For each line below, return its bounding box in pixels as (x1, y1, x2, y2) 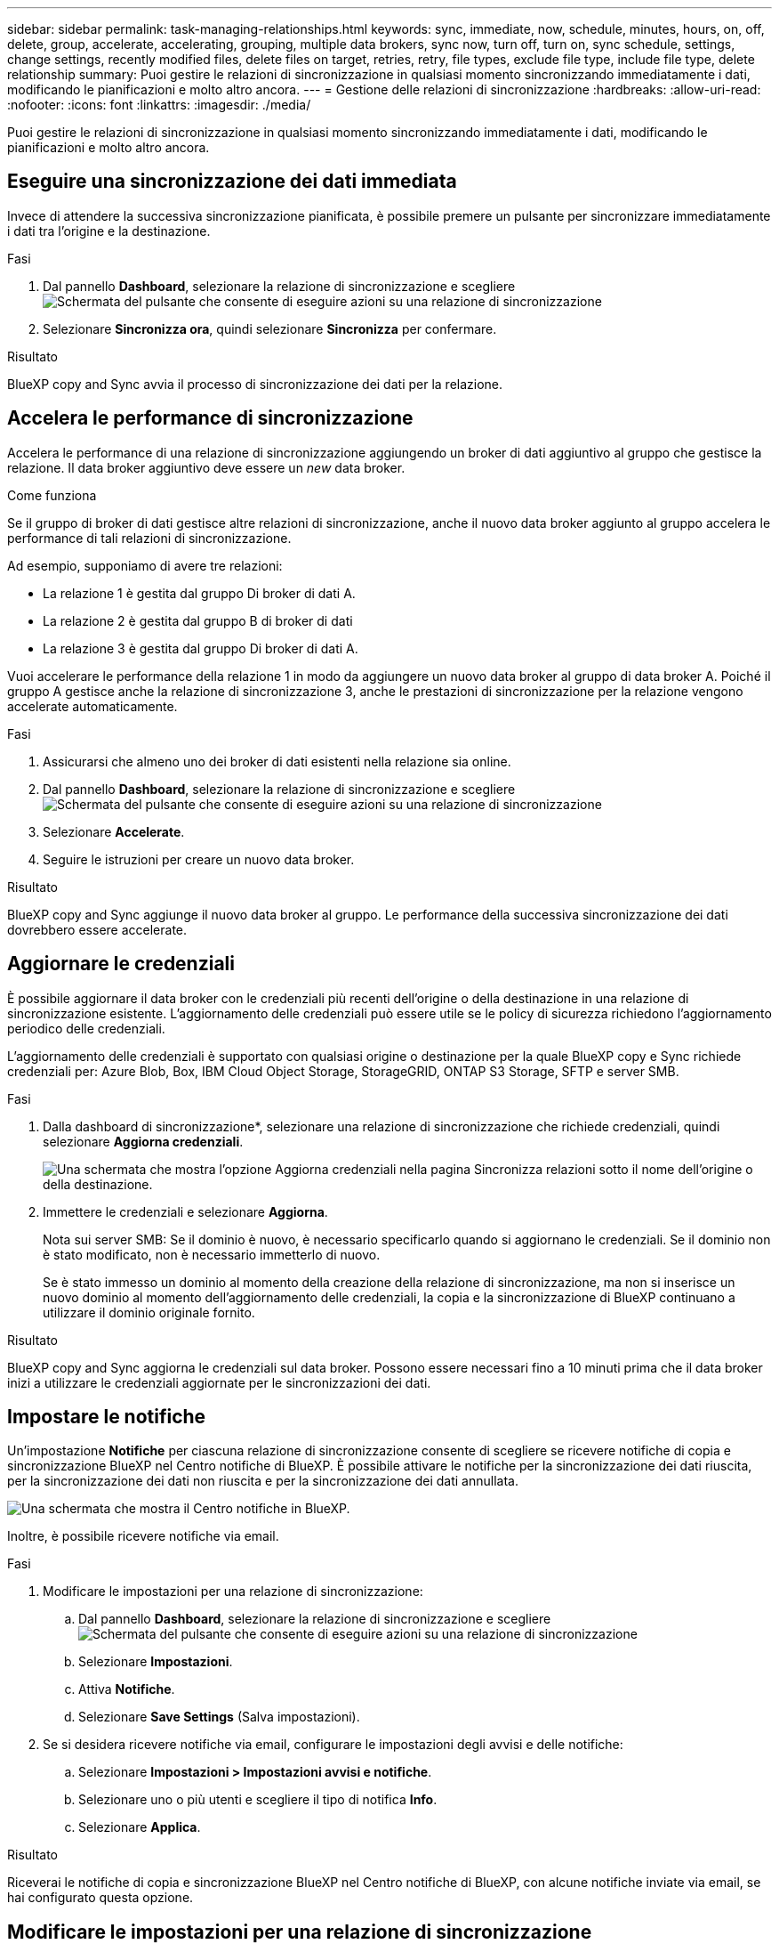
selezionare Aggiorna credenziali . (43, 1133, 244, 1149)
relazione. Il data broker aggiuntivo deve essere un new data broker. (7, 459, 406, 475)
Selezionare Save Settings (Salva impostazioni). (78, 1709, 360, 1725)
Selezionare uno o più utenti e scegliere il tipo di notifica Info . (78, 1792, 438, 1808)
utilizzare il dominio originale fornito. (43, 1304, 255, 1320)
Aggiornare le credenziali (7, 952, 235, 976)
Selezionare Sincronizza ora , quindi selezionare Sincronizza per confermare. (43, 320, 497, 336)
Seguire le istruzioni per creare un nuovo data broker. (43, 851, 355, 867)
